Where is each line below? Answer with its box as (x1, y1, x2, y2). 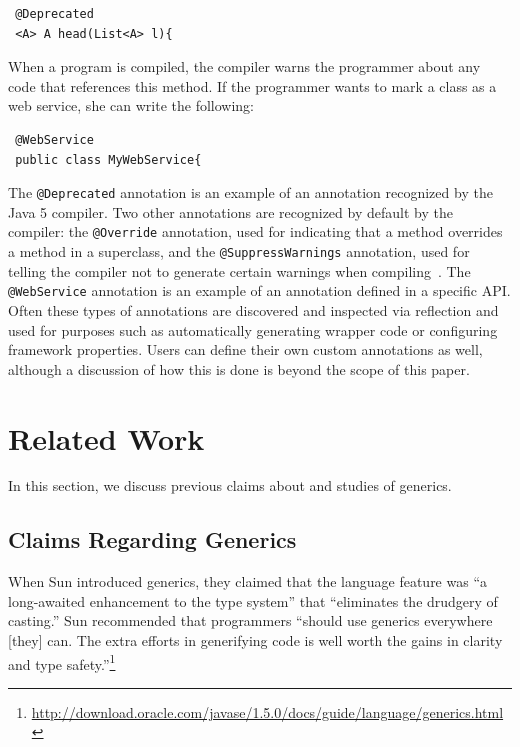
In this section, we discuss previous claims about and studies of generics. (8, 475, 452, 496)
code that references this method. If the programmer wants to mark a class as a (8, 75, 497, 96)
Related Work (8, 417, 205, 458)
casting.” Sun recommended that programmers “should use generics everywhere (8, 610, 493, 631)
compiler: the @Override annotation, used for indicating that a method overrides (8, 221, 503, 242)
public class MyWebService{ (15, 152, 202, 167)
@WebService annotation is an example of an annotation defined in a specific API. (8, 280, 511, 301)
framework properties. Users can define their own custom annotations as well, (8, 339, 483, 360)
